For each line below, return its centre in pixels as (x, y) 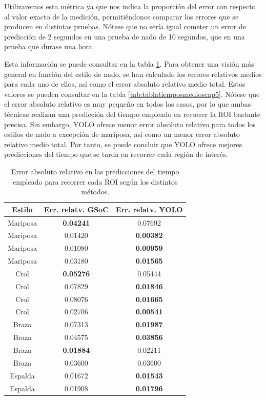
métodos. (95, 192)
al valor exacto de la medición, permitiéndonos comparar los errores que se (121, 16)
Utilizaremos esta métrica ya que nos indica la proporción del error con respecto (130, 6)
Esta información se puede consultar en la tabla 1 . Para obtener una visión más (129, 63)
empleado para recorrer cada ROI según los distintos (95, 181)
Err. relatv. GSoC (76, 209)
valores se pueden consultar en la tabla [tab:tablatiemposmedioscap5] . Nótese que (132, 94)
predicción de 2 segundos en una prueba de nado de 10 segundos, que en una (125, 36)
